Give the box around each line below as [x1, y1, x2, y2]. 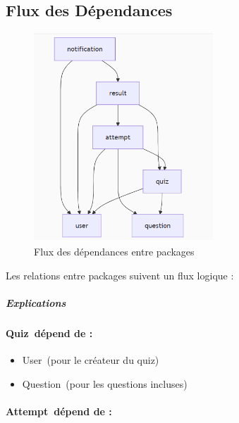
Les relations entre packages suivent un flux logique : [6, 267, 234, 282]
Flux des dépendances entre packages [34, 244, 195, 259]
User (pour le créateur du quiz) [22, 353, 159, 367]
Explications [6, 295, 66, 310]
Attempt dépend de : [6, 403, 112, 418]
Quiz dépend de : [6, 325, 93, 340]
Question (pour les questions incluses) [22, 376, 188, 391]
